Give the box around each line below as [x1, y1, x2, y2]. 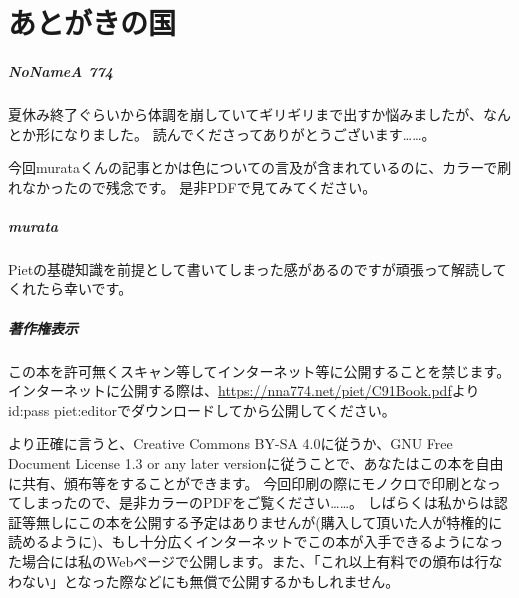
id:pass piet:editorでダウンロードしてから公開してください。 [8, 399, 396, 420]
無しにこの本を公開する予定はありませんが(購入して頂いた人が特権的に [35, 511, 503, 532]
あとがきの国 [8, 2, 177, 43]
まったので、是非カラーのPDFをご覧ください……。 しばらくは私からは [35, 492, 494, 513]
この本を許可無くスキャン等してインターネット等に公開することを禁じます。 [8, 360, 511, 381]
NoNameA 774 [8, 60, 114, 81]
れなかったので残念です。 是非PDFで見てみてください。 [8, 176, 377, 197]
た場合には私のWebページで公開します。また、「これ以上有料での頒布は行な [8, 550, 503, 571]
